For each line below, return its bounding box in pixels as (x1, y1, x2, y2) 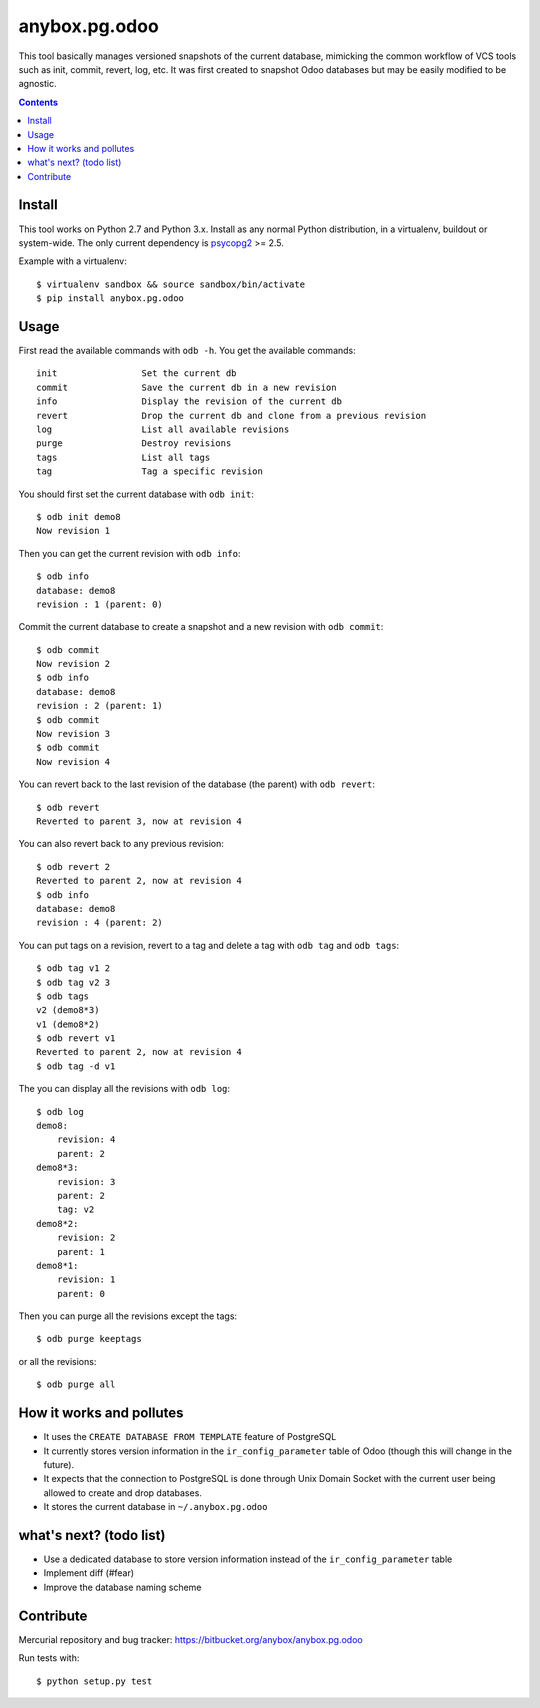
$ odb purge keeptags (36, 1333, 142, 1345)
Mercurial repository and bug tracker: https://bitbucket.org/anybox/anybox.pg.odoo (18, 1633, 364, 1645)
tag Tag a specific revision (36, 466, 264, 477)
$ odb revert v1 (36, 1033, 116, 1044)
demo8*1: (36, 1260, 79, 1271)
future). (43, 1458, 75, 1470)
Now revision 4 (36, 756, 111, 767)
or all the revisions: (18, 1355, 97, 1367)
